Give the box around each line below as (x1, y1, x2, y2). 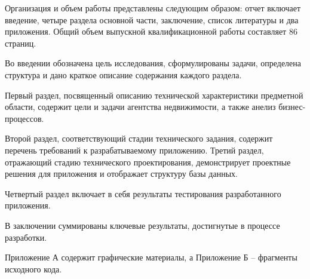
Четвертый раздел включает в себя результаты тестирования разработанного (5, 187, 281, 200)
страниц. (5, 36, 36, 49)
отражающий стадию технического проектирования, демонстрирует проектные (5, 155, 291, 168)
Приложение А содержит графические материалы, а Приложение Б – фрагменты (5, 251, 297, 263)
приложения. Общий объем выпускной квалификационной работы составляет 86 (5, 25, 297, 38)
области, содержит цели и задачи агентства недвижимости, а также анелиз (5, 100, 276, 113)
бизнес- (278, 100, 306, 113)
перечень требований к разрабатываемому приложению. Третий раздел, (5, 143, 264, 156)
